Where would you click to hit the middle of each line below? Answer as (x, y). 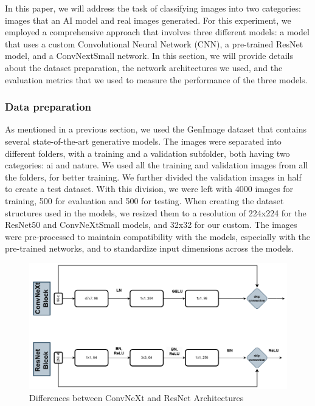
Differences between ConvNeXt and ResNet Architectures (137, 397)
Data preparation (48, 107)
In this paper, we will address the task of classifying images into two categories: (153, 8)
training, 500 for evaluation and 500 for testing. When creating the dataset (144, 200)
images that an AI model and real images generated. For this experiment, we (148, 20)
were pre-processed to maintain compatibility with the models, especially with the (158, 236)
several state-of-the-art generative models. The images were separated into (143, 141)
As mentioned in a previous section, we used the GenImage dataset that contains (156, 129)
